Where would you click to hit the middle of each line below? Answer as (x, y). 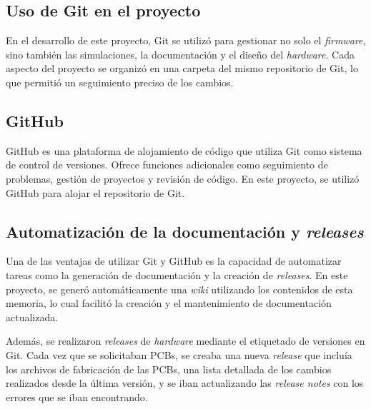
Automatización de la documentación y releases (185, 231)
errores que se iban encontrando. (77, 397)
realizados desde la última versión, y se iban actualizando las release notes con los (185, 383)
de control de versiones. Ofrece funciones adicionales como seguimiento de (167, 165)
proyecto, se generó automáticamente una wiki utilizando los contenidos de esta (179, 289)
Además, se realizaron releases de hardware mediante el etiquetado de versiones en (185, 341)
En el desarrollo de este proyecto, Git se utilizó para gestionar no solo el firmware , (186, 40)
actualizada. (32, 317)
